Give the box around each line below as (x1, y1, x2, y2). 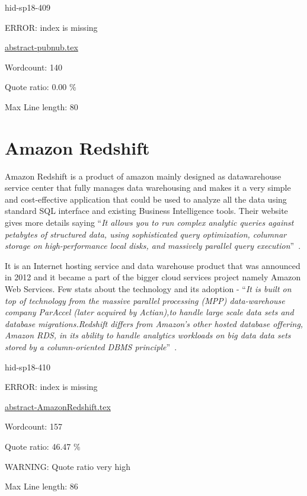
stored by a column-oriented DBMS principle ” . (5, 341, 177, 353)
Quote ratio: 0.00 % (5, 81, 76, 93)
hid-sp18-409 (5, 1, 51, 13)
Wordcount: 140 (5, 60, 62, 73)
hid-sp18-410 (5, 360, 51, 373)
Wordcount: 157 (5, 420, 62, 433)
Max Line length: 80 (5, 100, 78, 113)
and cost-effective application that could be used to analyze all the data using (5, 193, 287, 205)
